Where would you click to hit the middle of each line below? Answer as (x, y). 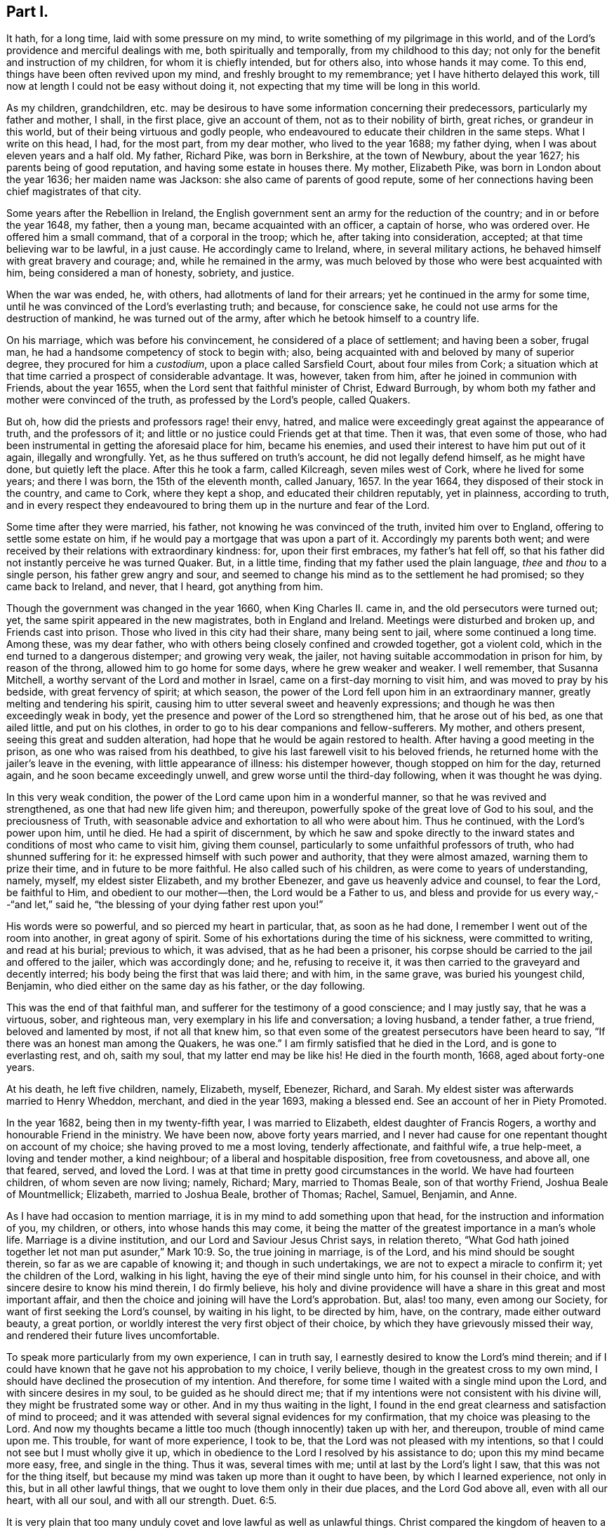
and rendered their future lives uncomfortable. (113, 1336)
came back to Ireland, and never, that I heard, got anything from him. (165, 587)
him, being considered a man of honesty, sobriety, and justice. (151, 273)
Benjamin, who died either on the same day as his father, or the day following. (186, 986)
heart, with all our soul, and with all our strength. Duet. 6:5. (142, 1501)
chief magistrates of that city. (74, 192)
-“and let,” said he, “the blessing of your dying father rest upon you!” (165, 905)
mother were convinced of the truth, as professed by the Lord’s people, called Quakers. (208, 400)
